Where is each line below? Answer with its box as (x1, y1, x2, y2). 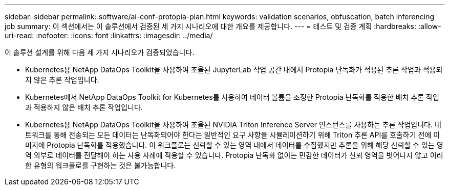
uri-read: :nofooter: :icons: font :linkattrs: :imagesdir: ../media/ (5, 31, 213, 40)
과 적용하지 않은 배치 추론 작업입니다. (25, 103, 143, 112)
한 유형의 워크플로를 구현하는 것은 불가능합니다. (25, 161, 176, 170)
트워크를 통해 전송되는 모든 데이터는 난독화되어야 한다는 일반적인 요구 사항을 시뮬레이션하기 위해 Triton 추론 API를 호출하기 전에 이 (25, 130, 440, 139)
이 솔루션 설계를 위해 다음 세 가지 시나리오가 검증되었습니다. (5, 48, 195, 57)
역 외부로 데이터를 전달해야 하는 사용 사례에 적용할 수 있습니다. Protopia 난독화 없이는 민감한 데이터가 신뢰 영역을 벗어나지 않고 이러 (25, 151, 443, 159)
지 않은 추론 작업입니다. (25, 75, 99, 84)
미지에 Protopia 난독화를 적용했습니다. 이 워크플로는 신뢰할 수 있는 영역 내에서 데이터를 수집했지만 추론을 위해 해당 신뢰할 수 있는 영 (25, 141, 443, 149)
